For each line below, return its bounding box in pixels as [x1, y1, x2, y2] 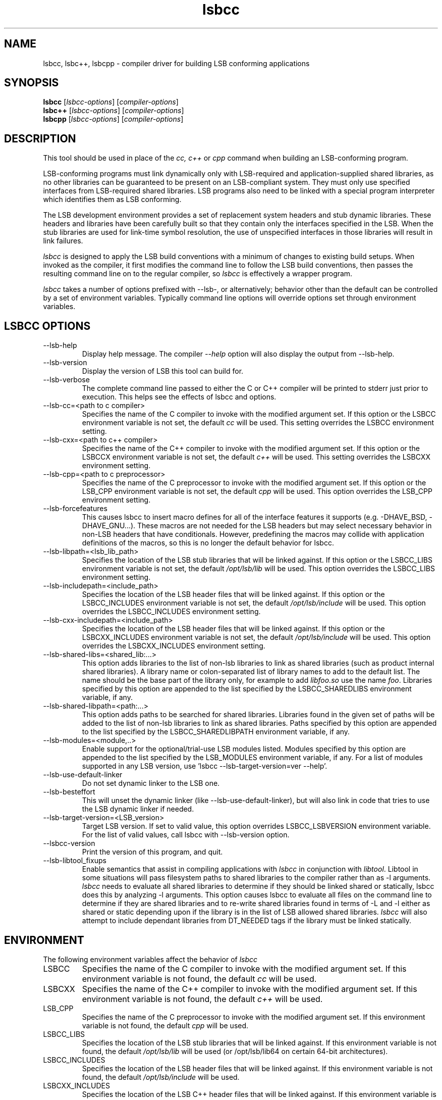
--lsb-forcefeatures [43, 504, 107, 513]
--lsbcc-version [43, 839, 95, 848]
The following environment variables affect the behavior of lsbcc [43, 955, 258, 964]
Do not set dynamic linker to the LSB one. [82, 779, 220, 788]
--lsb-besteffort [43, 787, 95, 796]
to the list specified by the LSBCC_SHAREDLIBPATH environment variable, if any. [82, 727, 350, 736]
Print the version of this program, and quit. [82, 847, 223, 857]
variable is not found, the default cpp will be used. [82, 1021, 249, 1030]
